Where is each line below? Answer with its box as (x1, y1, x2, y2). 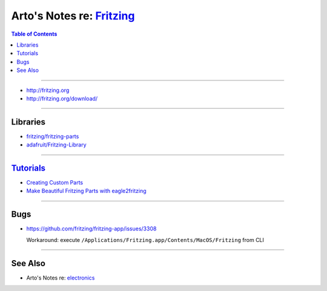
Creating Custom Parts (26, 179, 84, 186)
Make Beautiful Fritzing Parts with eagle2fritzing (26, 188, 147, 195)
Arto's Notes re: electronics (26, 274, 95, 281)
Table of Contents (11, 30, 58, 38)
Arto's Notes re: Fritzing (11, 9, 135, 22)
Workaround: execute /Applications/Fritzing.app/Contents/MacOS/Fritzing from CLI (26, 236, 265, 243)
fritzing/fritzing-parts (26, 132, 79, 140)
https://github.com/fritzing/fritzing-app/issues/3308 (26, 225, 157, 232)
